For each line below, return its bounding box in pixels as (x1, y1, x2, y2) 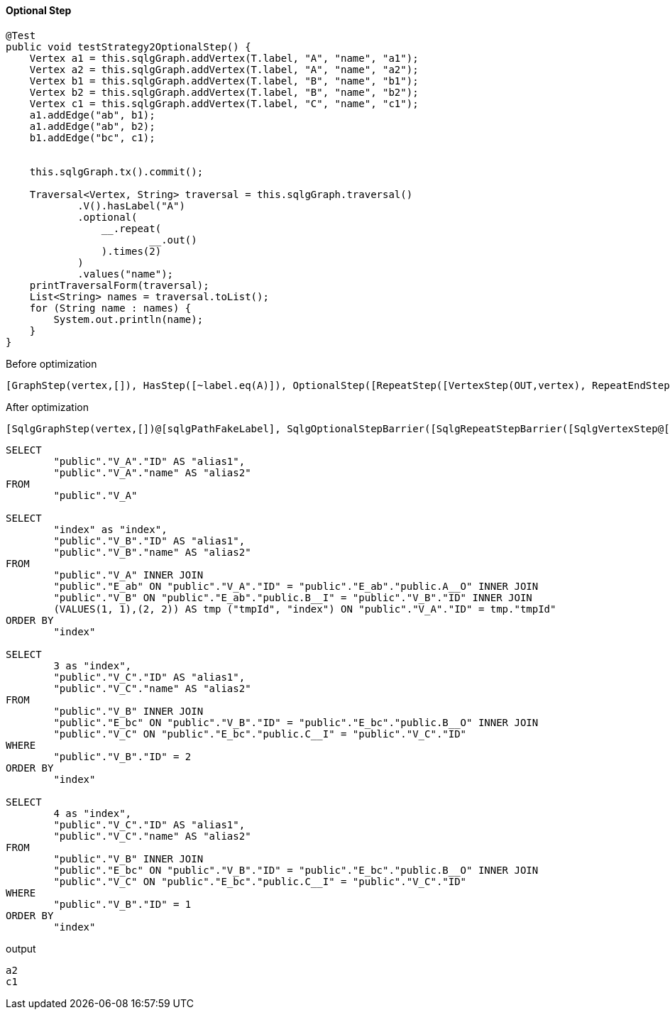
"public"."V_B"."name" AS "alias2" (53, 546, 251, 558)
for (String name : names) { (29, 302, 192, 314)
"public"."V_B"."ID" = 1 (53, 898, 192, 910)
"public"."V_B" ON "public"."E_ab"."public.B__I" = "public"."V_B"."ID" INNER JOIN (53, 591, 532, 603)
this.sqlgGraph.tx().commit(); (29, 165, 204, 177)
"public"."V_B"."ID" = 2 (53, 750, 192, 762)
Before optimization (6, 357, 97, 370)
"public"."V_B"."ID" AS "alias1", (53, 534, 246, 547)
